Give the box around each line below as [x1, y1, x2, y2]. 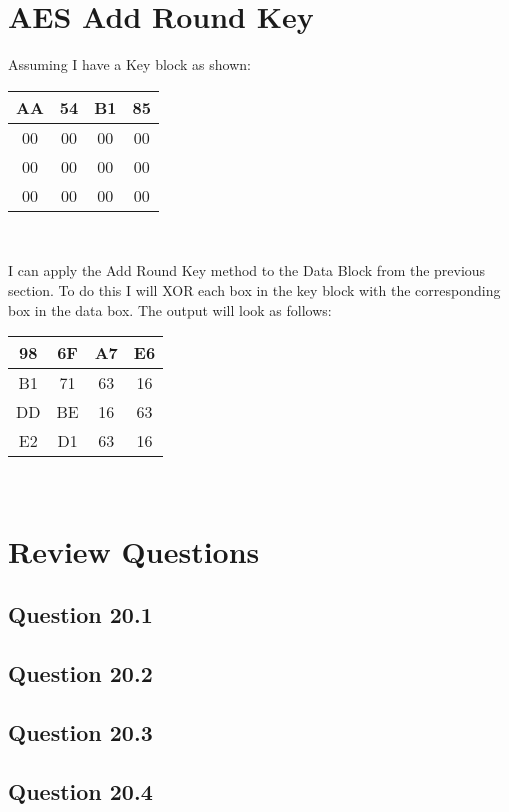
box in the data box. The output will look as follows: [8, 299, 332, 320]
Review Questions [8, 530, 260, 571]
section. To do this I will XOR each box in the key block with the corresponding [8, 279, 501, 300]
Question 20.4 [8, 775, 153, 806]
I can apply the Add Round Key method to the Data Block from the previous [8, 260, 486, 281]
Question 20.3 [8, 717, 153, 748]
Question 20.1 [8, 599, 153, 630]
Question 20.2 [8, 658, 153, 689]
